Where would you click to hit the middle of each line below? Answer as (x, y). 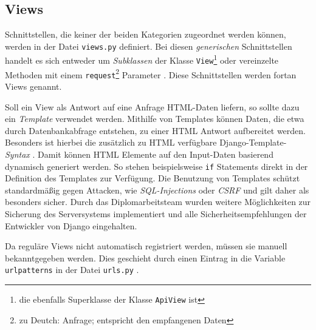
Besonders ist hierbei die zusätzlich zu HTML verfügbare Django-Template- (146, 142)
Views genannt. (33, 86)
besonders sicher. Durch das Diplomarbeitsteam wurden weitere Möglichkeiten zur (158, 202)
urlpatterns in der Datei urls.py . (72, 270)
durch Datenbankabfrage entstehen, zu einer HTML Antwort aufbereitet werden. (155, 130)
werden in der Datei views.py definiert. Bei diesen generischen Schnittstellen (149, 46)
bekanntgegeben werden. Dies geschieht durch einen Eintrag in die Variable (145, 258)
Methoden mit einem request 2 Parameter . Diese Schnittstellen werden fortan (151, 73)
